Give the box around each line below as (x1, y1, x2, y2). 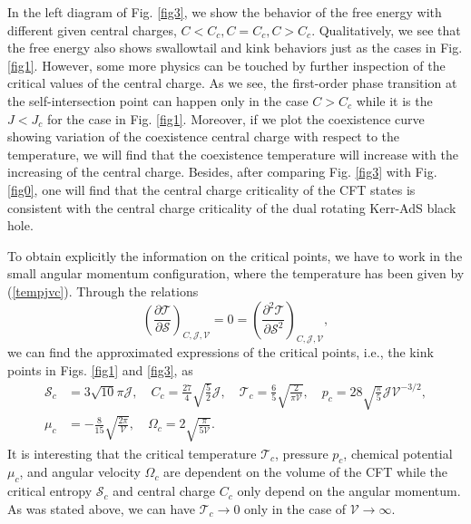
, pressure (275, 443, 329, 462)
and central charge (113, 481, 215, 500)
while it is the (356, 91, 433, 110)
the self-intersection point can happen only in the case (7, 91, 309, 110)
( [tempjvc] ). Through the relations (7, 281, 199, 300)
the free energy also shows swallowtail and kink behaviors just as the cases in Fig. (7, 38, 463, 57)
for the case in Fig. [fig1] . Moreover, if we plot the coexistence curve (46, 109, 425, 128)
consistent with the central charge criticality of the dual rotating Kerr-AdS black (7, 198, 456, 217)
